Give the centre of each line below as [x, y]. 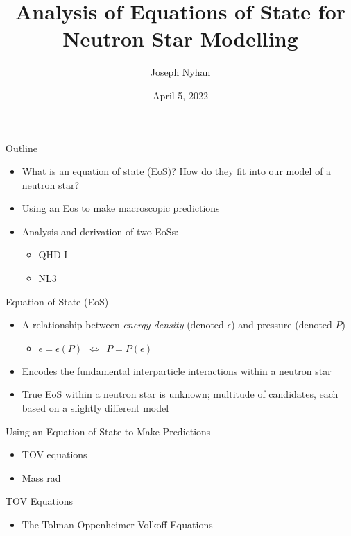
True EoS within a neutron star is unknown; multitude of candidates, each [180, 394]
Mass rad [41, 477]
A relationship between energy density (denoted [123, 325]
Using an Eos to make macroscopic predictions [121, 208]
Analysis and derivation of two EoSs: [100, 231]
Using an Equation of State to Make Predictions [108, 431]
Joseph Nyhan [180, 72]
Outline [22, 148]
